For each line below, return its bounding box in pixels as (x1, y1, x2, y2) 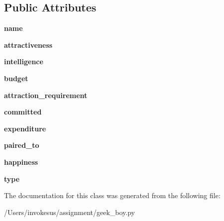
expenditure (4, 123, 46, 133)
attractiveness (4, 39, 53, 50)
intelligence (4, 56, 43, 67)
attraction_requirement (4, 90, 88, 100)
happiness (4, 156, 38, 167)
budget (4, 73, 28, 83)
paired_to (4, 140, 39, 150)
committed (4, 107, 42, 117)
